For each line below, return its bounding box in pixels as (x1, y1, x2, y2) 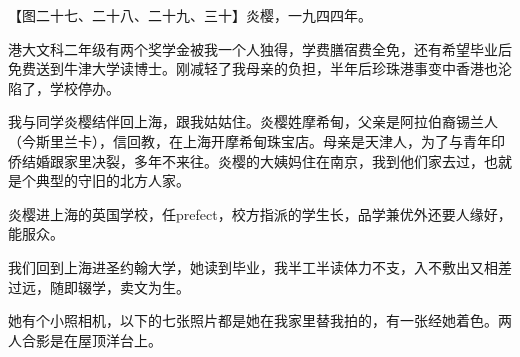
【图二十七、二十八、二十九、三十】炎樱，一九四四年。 (8, 5, 372, 25)
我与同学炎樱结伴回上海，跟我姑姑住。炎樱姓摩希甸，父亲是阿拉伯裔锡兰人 (8, 111, 498, 132)
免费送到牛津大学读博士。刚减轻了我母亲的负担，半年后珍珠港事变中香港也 (8, 58, 498, 79)
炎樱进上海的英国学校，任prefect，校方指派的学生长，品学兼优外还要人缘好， (8, 203, 512, 224)
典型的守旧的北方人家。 (35, 170, 190, 191)
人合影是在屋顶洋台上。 (8, 329, 162, 350)
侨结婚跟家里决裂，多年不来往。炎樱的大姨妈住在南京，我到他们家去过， (8, 150, 484, 171)
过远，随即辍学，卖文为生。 (8, 276, 190, 297)
